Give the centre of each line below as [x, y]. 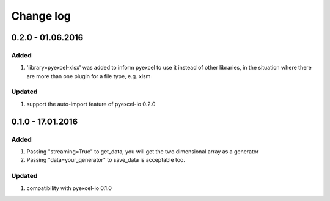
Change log [41, 16]
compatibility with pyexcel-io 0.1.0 [69, 188]
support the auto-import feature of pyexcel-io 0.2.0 [91, 104]
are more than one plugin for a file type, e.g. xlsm [89, 76]
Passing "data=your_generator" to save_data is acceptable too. [106, 160]
